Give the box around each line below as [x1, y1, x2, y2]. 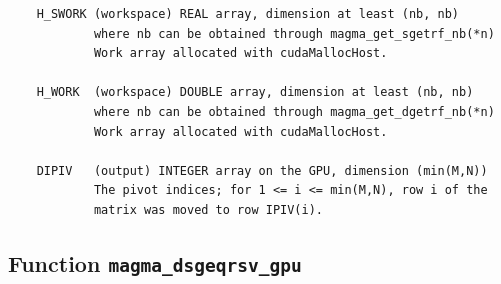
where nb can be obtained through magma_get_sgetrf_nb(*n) [93, 26, 495, 41]
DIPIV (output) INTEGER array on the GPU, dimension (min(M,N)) [36, 163, 488, 178]
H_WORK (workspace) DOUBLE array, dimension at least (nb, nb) [36, 85, 474, 100]
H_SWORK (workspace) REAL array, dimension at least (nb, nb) [36, 7, 460, 21]
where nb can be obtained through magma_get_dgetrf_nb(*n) [93, 104, 495, 119]
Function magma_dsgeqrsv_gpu [8, 247, 302, 278]
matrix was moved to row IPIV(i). [93, 202, 323, 217]
